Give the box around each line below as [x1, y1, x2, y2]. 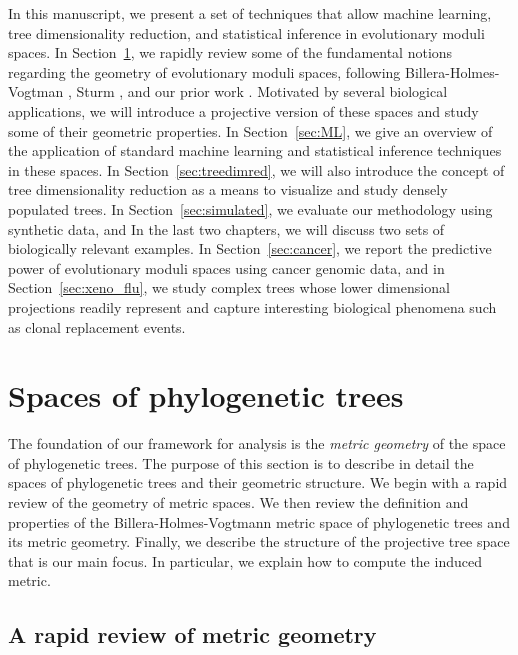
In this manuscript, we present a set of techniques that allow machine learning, [8, 3, 492, 23]
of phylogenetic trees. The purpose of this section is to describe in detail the [8, 452, 474, 473]
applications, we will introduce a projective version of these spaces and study [8, 100, 479, 121]
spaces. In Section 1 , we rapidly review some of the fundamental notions [8, 42, 453, 63]
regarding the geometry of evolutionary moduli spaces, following [8, 61, 401, 82]
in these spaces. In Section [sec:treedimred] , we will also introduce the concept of [8, 159, 505, 180]
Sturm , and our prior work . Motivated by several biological [76, 81, 448, 102]
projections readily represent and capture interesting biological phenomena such [8, 296, 497, 317]
